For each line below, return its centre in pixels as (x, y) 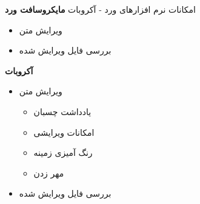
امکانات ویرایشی (64, 132)
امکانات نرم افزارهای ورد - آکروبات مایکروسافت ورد (100, 9)
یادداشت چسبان (62, 111)
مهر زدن (49, 173)
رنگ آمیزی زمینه (63, 153)
